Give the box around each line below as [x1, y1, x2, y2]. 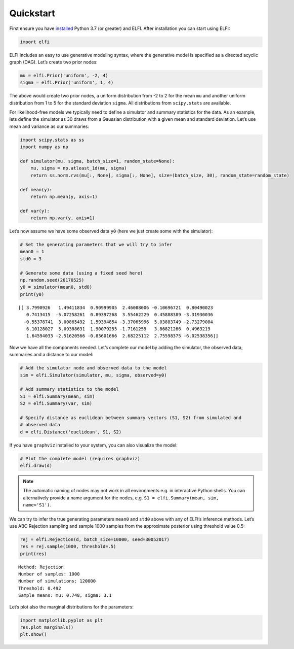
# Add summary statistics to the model [20, 386, 119, 392]
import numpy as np [20, 144, 68, 150]
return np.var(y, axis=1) [30, 215, 95, 221]
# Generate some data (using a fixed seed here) [20, 270, 143, 276]
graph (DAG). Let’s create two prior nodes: [9, 59, 98, 65]
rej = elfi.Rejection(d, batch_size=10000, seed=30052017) [20, 536, 170, 542]
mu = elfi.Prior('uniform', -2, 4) [20, 73, 108, 78]
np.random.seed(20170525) [20, 277, 85, 283]
